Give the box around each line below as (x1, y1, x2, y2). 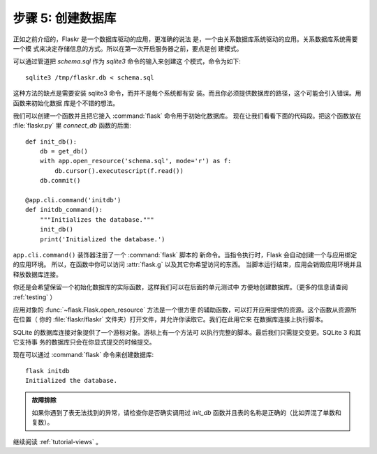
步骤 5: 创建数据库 (13, 10, 117, 26)
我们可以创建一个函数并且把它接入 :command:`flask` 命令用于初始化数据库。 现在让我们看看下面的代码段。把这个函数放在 (13, 112, 362, 120)
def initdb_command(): (25, 206, 103, 214)
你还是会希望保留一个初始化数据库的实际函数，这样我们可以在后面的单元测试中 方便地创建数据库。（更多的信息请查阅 (13, 283, 348, 292)
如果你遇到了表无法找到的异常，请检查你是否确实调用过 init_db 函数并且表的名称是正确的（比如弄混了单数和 (31, 409, 342, 417)
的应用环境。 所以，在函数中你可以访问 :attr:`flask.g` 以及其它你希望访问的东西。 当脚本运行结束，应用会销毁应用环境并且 (13, 260, 362, 268)
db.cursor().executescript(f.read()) (54, 167, 184, 174)
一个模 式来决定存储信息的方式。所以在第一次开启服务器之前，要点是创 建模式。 (13, 44, 243, 52)
